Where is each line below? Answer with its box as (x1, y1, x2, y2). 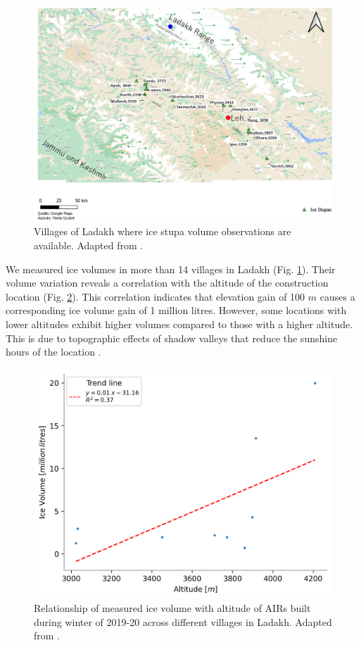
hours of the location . (6, 344, 101, 359)
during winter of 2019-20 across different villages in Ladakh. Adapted (34, 614, 332, 629)
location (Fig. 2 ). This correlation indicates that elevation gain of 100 (6, 289, 305, 303)
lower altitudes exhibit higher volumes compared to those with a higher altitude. (6, 316, 353, 331)
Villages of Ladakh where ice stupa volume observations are (34, 224, 291, 239)
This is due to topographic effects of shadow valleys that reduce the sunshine (6, 330, 338, 345)
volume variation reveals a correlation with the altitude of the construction (6, 275, 329, 290)
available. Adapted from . (34, 238, 144, 252)
